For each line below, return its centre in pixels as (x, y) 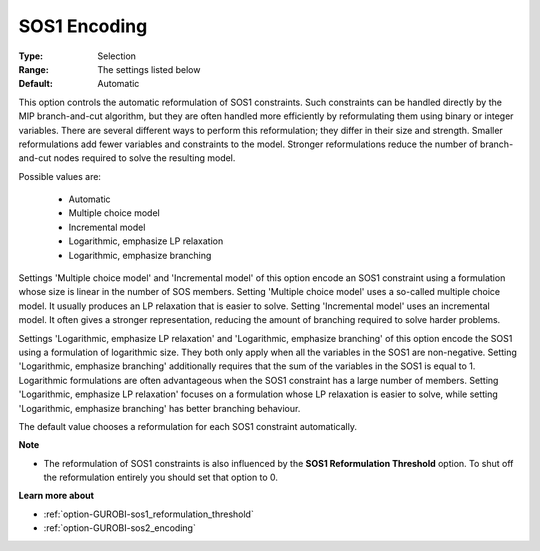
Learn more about (56, 496)
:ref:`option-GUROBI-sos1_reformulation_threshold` (148, 514)
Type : (31, 56)
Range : (33, 69)
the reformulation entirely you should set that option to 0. (161, 477)
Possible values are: (60, 176)
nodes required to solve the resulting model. (144, 158)
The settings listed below (149, 69)
